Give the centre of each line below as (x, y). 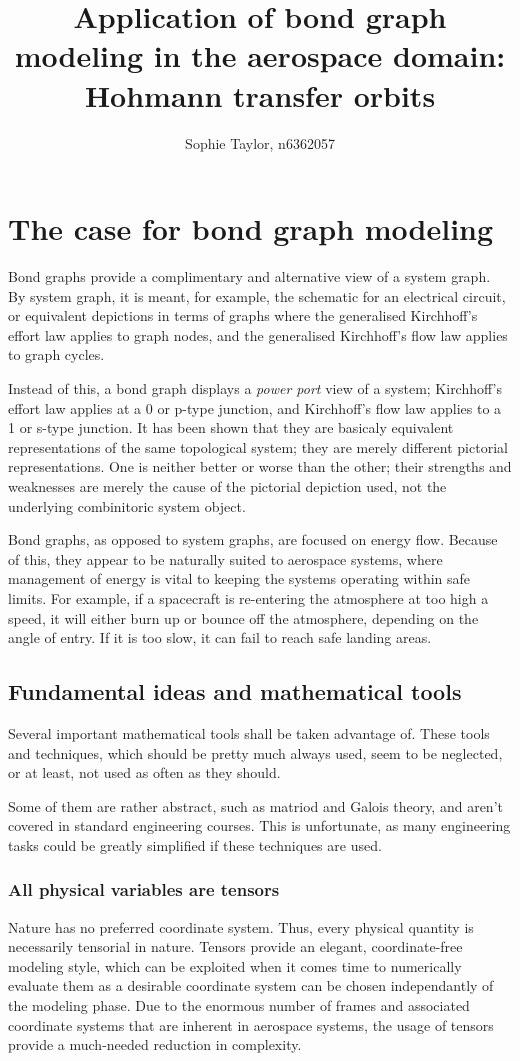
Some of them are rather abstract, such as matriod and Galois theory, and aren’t (255, 805)
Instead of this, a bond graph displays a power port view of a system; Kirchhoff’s (255, 388)
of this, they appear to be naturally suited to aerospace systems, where (225, 558)
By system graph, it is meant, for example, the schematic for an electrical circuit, (257, 295)
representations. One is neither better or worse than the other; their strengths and (260, 466)
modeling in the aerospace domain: (260, 55)
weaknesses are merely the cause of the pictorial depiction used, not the (227, 485)
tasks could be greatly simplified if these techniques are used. (195, 844)
